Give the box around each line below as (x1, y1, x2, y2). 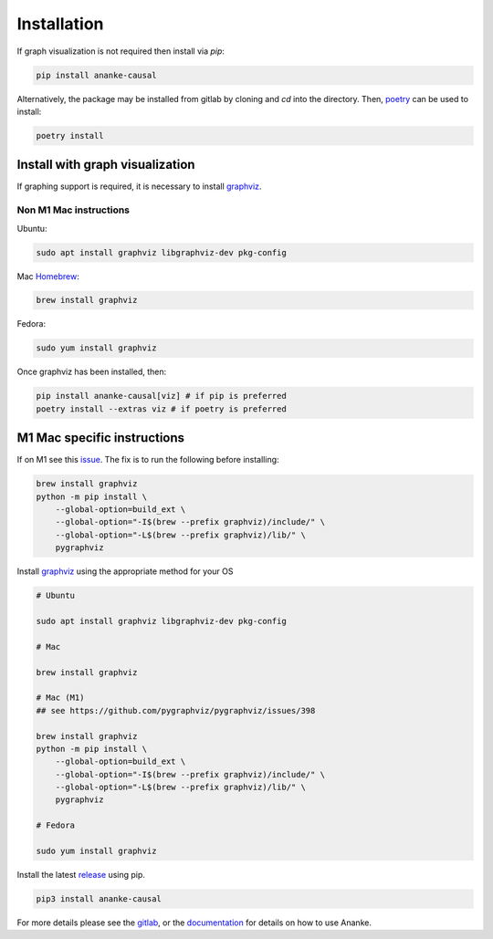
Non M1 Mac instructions (16, 203, 131, 216)
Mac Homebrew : (16, 270, 79, 282)
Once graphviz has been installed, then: (16, 366, 167, 378)
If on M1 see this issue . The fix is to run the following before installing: (16, 454, 279, 465)
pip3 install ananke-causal (36, 894, 162, 903)
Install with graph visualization (16, 157, 195, 172)
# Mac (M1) (36, 693, 85, 703)
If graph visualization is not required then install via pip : (16, 46, 226, 57)
